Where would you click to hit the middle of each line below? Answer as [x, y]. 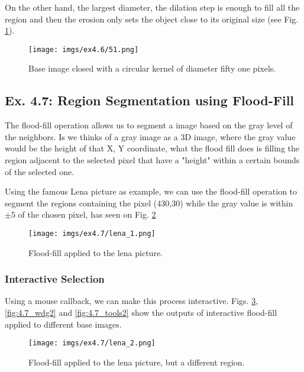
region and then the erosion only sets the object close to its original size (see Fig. [152, 19]
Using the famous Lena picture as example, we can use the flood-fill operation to [151, 191]
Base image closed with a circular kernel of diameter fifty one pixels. [152, 68]
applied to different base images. [63, 324]
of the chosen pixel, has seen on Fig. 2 [87, 214]
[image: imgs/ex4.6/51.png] [84, 49]
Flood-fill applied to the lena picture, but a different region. [137, 362]
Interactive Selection [55, 279]
